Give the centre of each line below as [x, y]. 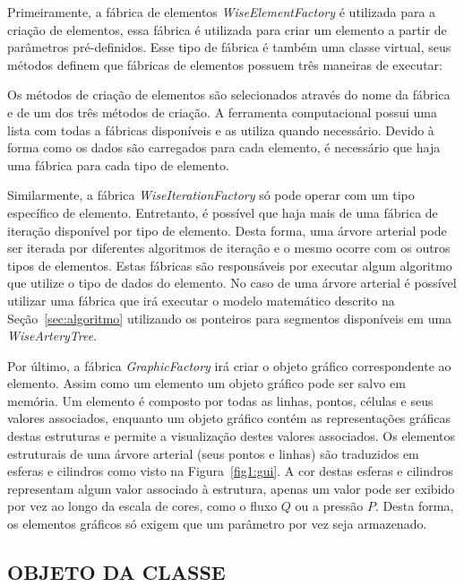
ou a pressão [329, 506]
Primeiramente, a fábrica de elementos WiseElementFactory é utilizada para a [222, 12]
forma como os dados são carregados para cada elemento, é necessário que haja [224, 147]
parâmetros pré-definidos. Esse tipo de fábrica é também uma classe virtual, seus [229, 47]
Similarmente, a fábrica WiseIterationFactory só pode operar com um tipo [211, 195]
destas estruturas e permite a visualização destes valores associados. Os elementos [231, 436]
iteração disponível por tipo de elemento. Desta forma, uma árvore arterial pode [227, 230]
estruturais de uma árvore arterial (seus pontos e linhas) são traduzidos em [213, 453]
